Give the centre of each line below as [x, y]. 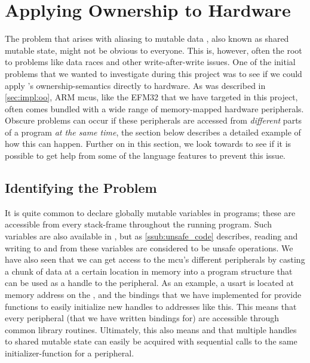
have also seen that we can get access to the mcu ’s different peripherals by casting [155, 259]
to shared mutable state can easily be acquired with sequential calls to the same [151, 341]
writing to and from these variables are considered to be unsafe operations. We [149, 247]
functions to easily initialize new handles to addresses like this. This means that [151, 306]
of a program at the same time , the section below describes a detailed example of [153, 132]
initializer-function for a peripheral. [70, 353]
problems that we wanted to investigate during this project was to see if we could [154, 73]
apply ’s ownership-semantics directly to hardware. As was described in [135, 85]
